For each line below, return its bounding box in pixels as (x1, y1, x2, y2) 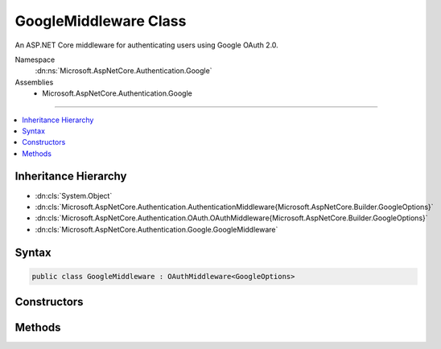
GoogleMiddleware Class (14, 12, 187, 30)
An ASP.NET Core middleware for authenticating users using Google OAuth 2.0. (14, 40, 279, 50)
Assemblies (14, 77, 54, 87)
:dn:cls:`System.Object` (35, 191, 113, 200)
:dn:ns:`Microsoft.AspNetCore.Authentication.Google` (35, 66, 212, 76)
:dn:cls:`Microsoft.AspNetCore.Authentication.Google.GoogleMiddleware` (35, 224, 278, 234)
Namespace (14, 55, 56, 64)
